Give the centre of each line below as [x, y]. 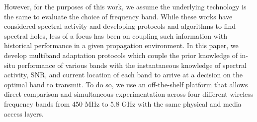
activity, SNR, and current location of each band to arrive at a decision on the [123, 75]
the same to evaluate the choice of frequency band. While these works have [118, 16]
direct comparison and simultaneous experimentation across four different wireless [129, 94]
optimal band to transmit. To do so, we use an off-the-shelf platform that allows [126, 84]
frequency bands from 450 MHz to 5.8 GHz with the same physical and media [123, 103]
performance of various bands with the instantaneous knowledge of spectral [132, 65]
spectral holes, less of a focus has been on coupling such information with [116, 35]
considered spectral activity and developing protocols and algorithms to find [120, 26]
